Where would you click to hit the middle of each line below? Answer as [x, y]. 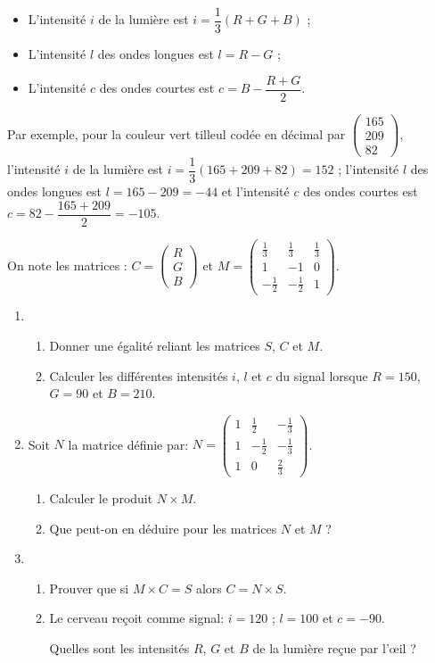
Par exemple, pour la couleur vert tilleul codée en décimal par [176, 133]
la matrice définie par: [128, 444]
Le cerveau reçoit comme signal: [137, 618]
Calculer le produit [101, 498]
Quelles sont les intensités [119, 647]
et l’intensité [255, 191]
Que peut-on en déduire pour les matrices [163, 528]
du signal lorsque [322, 375]
